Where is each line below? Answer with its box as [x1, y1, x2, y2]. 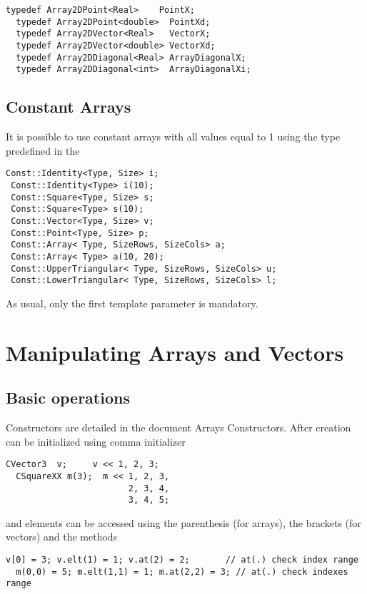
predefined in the [6, 143, 80, 158]
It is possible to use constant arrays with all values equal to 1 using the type [6, 129, 341, 144]
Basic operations [6, 386, 130, 409]
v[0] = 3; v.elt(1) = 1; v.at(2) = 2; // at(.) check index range [6, 555, 358, 565]
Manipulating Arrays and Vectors [6, 337, 344, 367]
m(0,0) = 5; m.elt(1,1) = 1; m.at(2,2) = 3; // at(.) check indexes [16, 566, 348, 577]
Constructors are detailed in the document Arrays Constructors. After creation [6, 420, 351, 435]
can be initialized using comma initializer [6, 434, 186, 449]
